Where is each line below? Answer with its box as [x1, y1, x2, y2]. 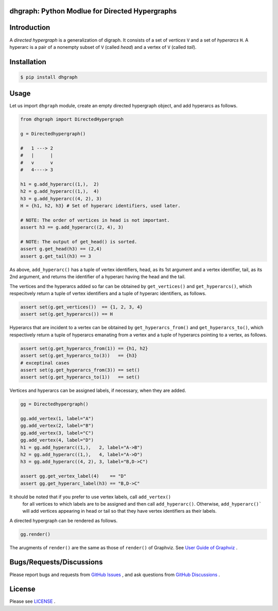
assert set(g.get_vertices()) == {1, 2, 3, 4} [20, 304, 143, 310]
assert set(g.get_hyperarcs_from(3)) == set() [20, 367, 140, 373]
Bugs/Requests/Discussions [9, 558, 103, 567]
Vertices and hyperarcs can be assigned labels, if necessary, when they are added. [9, 387, 186, 393]
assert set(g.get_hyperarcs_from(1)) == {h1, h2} [20, 345, 148, 351]
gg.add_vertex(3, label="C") [20, 430, 94, 436]
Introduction [9, 23, 50, 32]
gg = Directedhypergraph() [20, 401, 89, 407]
